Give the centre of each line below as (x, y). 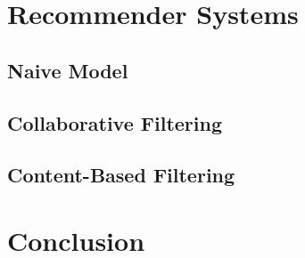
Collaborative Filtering (115, 122)
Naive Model (68, 70)
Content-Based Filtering (121, 175)
